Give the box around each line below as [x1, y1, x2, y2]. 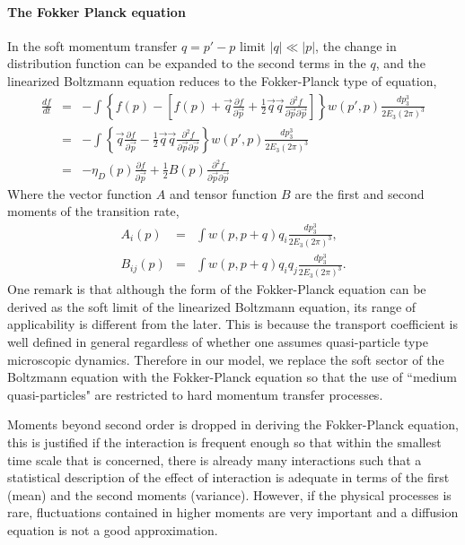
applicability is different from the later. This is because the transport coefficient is [7, 315, 458, 333]
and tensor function [169, 184, 277, 203]
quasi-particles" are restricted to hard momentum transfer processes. [7, 385, 383, 403]
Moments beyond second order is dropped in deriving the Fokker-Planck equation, [7, 415, 459, 434]
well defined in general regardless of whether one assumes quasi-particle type [7, 333, 428, 351]
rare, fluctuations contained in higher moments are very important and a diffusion [7, 503, 459, 522]
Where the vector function [7, 184, 153, 203]
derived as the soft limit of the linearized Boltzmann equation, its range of [7, 297, 417, 316]
